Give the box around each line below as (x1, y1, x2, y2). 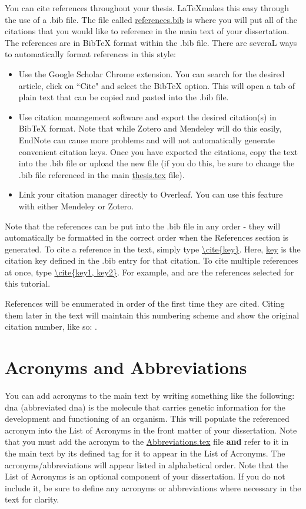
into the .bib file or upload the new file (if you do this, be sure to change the (18, 157, 295, 169)
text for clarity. (5, 493, 59, 505)
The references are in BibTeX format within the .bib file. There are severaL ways (5, 36, 297, 48)
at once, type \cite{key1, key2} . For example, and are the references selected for (5, 265, 294, 278)
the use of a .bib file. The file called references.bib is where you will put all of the (5, 13, 297, 25)
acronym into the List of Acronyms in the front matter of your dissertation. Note (5, 423, 297, 436)
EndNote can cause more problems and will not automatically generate (18, 133, 275, 146)
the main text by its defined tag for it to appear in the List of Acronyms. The (5, 446, 285, 459)
